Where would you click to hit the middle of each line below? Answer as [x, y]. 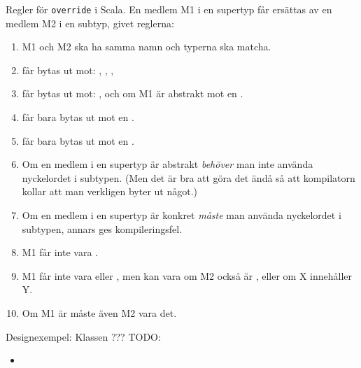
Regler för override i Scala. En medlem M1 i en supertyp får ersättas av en [169, 9]
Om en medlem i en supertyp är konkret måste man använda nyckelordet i [182, 215]
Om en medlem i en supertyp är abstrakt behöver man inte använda [168, 164]
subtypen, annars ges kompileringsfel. [102, 228]
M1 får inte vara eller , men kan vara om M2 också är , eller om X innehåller [187, 275]
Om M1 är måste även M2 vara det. [99, 312]
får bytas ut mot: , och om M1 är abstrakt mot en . [133, 93]
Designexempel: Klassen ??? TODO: [83, 336]
